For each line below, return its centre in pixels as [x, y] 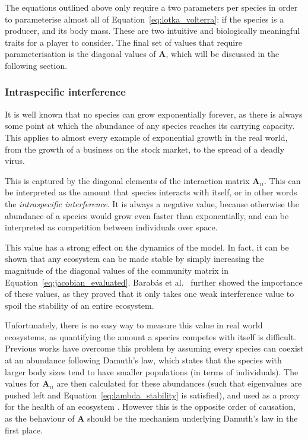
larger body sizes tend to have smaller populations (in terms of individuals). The [152, 371]
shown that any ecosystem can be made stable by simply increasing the [134, 259]
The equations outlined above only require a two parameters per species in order [151, 7]
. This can [282, 180]
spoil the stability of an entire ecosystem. [80, 305]
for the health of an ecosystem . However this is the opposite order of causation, [150, 406]
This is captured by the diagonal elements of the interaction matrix [127, 180]
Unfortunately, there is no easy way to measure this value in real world [134, 325]
